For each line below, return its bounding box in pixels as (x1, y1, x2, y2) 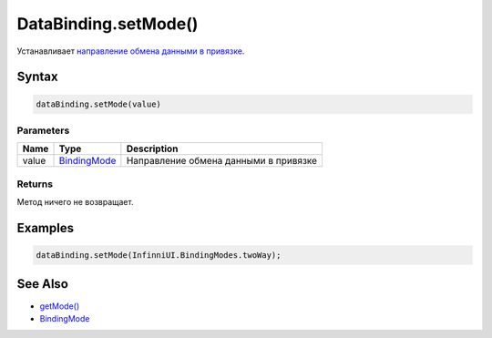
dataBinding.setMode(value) (36, 98, 161, 109)
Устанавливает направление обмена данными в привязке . (16, 46, 245, 56)
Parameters (16, 124, 70, 137)
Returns (16, 178, 54, 190)
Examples (16, 220, 75, 236)
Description (126, 142, 179, 155)
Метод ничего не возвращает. (16, 197, 134, 208)
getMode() (39, 301, 80, 312)
